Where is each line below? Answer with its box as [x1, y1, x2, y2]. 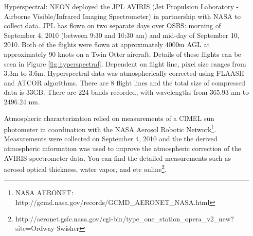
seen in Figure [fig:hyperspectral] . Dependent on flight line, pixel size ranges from [4, 58, 246, 68]
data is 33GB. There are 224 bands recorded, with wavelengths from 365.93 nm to [4, 87, 249, 97]
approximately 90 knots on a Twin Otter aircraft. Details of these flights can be [4, 49, 241, 59]
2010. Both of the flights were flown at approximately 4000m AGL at [4, 39, 210, 50]
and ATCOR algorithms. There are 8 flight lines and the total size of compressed [4, 77, 246, 87]
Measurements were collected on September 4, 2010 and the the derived [4, 134, 217, 144]
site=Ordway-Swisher [15, 223, 80, 233]
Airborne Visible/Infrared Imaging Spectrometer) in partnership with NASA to [4, 11, 241, 21]
